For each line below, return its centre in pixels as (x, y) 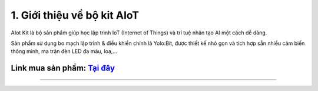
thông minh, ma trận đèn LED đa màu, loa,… (64, 51)
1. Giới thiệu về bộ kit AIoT (75, 15)
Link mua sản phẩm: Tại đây (63, 68)
